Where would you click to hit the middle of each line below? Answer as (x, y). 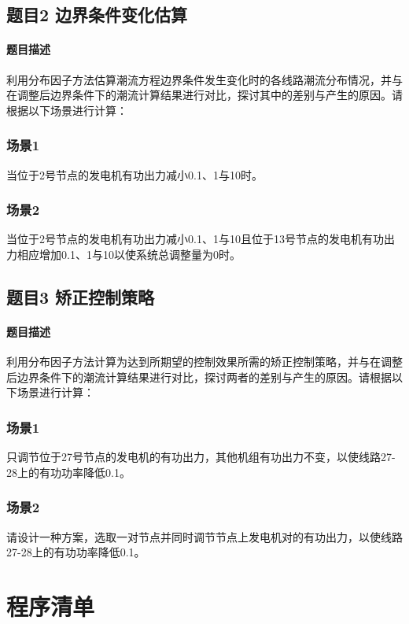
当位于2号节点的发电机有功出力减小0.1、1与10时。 (134, 174)
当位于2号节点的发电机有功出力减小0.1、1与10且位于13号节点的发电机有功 (195, 239)
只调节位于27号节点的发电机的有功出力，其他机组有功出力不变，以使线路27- (201, 457)
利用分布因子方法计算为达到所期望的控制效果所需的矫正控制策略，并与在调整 (204, 362)
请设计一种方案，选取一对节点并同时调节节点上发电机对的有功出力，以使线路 (204, 536)
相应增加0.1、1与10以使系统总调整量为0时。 (129, 254)
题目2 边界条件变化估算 (97, 15)
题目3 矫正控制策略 (81, 296)
